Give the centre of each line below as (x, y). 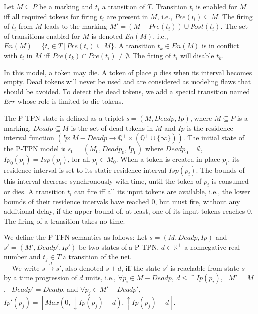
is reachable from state (205, 268)
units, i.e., (100, 277)
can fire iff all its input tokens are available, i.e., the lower (162, 191)
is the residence (210, 127)
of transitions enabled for (42, 36)
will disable (197, 55)
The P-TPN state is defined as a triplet (64, 118)
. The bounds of (220, 170)
